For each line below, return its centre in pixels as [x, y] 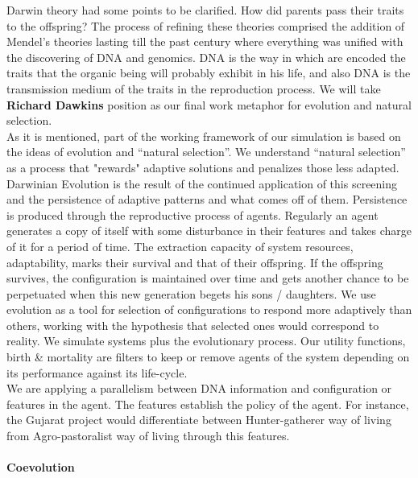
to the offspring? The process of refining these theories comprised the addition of [206, 25]
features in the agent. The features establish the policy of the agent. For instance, [208, 404]
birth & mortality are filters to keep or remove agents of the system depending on [208, 357]
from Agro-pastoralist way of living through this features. [148, 436]
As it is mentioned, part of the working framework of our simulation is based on [204, 136]
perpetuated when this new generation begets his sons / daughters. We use [191, 293]
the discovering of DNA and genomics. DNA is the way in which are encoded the [206, 57]
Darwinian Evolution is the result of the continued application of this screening [202, 183]
